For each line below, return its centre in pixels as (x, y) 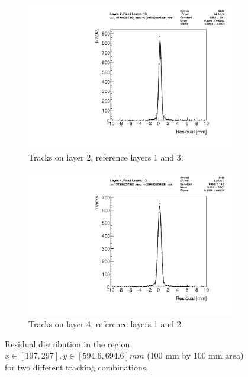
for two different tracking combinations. (77, 367)
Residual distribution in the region (67, 344)
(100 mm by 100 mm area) (195, 355)
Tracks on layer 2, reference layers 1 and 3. (106, 157)
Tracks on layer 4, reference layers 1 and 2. (106, 324)
